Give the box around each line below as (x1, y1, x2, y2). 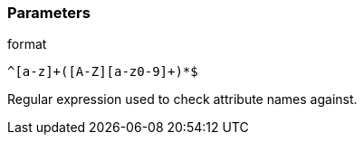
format (7, 36, 47, 52)
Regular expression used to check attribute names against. (7, 91, 358, 108)
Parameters (7, 4, 91, 22)
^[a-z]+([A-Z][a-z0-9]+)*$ (7, 64, 198, 80)
